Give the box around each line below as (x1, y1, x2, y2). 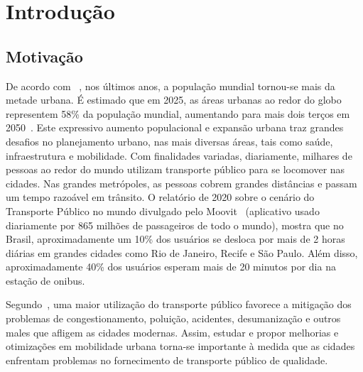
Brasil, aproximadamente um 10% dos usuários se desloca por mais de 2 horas (6, 231, 345, 246)
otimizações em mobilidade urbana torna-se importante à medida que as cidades (6, 339, 355, 354)
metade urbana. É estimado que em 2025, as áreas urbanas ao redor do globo (6, 92, 342, 107)
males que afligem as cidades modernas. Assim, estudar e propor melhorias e (6, 324, 339, 339)
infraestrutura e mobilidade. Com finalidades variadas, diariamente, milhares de (6, 148, 352, 163)
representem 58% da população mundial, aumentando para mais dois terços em (6, 106, 350, 121)
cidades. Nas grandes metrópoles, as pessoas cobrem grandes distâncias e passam (6, 175, 357, 190)
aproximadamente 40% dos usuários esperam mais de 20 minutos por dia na (6, 259, 336, 274)
